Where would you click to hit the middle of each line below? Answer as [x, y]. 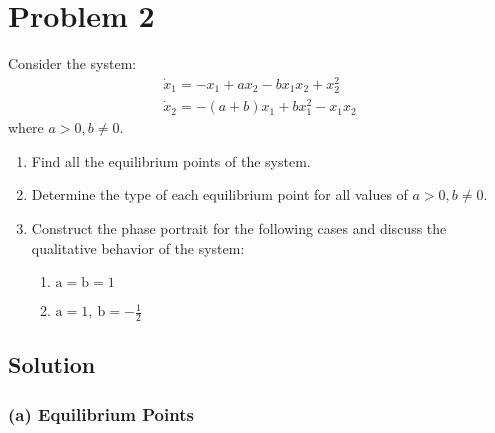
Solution [52, 364]
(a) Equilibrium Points [101, 413]
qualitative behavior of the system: [138, 247]
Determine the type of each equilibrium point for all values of [219, 194]
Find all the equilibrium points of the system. [171, 160]
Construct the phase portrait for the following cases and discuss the [239, 228]
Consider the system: [72, 63]
